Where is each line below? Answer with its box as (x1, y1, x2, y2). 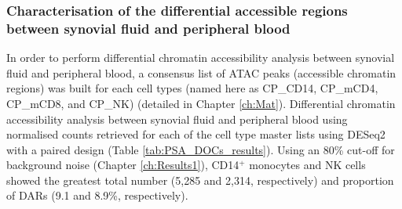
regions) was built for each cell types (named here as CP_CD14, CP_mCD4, (6, 80, 378, 96)
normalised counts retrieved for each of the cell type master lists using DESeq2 (6, 126, 386, 142)
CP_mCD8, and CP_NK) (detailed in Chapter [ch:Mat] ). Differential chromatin (6, 95, 396, 111)
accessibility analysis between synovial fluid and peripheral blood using (6, 110, 348, 127)
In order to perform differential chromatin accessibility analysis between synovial (6, 49, 395, 66)
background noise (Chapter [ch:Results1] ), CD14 (6, 157, 239, 173)
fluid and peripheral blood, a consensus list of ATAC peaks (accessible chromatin (6, 64, 397, 81)
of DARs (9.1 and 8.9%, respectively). (6, 187, 188, 204)
